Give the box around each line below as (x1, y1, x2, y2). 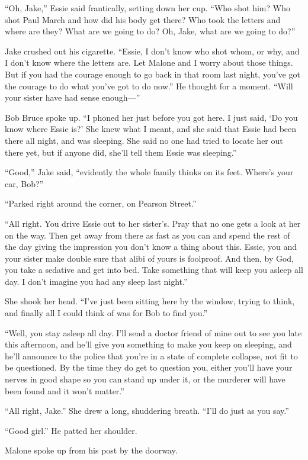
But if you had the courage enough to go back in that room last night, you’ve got (5, 67, 300, 80)
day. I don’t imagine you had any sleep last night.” (5, 275, 188, 287)
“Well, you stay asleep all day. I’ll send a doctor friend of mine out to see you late (5, 326, 302, 339)
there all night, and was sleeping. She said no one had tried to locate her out (5, 134, 283, 146)
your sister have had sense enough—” (5, 91, 140, 104)
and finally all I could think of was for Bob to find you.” (5, 307, 208, 319)
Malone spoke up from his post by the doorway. (5, 444, 178, 456)
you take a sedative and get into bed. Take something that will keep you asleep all (5, 263, 303, 276)
